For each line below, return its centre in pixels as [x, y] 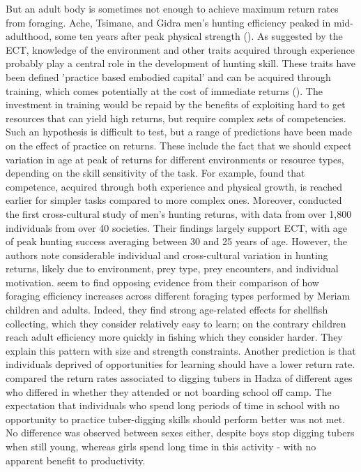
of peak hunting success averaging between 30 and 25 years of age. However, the [176, 241]
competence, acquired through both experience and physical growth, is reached [174, 186]
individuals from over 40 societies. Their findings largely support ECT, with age [177, 227]
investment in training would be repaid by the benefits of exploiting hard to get [176, 104]
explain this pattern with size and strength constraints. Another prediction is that [181, 350]
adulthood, [29, 36]
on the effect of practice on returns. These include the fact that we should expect [179, 145]
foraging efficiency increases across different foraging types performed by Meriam [178, 296]
